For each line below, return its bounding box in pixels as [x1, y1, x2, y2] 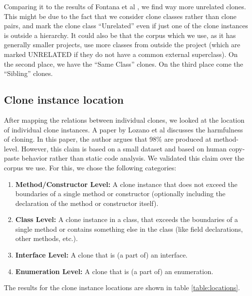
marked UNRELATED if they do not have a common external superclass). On [4, 49, 238, 59]
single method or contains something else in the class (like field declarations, [15, 223, 243, 234]
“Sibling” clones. [4, 68, 53, 78]
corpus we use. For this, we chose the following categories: [4, 162, 177, 172]
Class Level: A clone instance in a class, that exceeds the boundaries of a [15, 214, 238, 224]
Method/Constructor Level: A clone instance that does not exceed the [15, 179, 237, 189]
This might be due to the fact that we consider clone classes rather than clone [4, 11, 237, 21]
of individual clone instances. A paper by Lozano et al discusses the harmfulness [4, 124, 243, 134]
